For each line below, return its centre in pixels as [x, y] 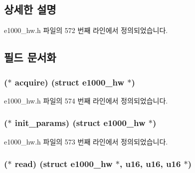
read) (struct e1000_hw [64, 164]
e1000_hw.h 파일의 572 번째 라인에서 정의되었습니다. [86, 30]
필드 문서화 [30, 57]
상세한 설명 [30, 9]
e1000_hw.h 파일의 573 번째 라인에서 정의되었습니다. [86, 141]
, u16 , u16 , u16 [150, 164]
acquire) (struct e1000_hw [70, 82]
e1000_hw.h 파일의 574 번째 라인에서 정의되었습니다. [86, 100]
